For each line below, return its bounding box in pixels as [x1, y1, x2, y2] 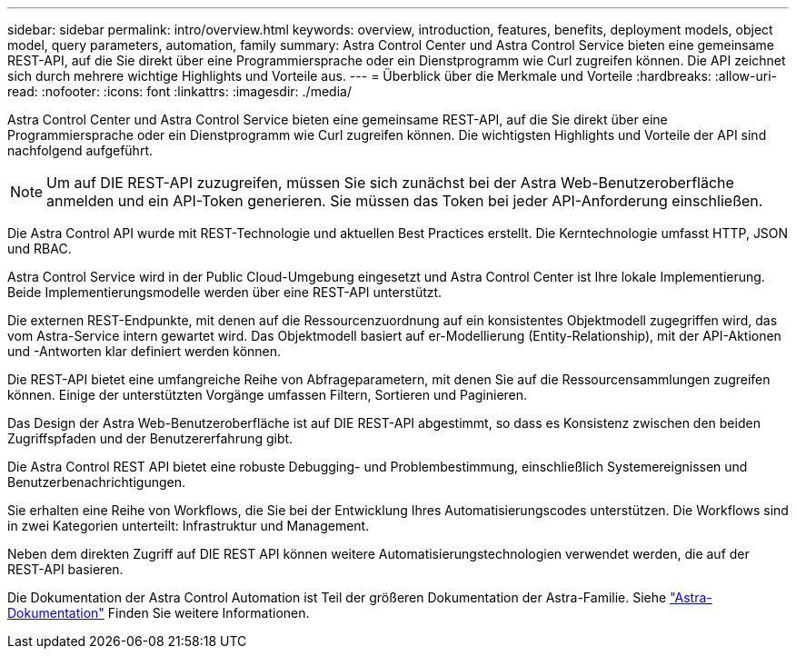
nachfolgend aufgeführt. [7, 143, 153, 158]
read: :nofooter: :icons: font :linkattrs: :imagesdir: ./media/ [7, 84, 352, 99]
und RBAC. [7, 241, 72, 256]
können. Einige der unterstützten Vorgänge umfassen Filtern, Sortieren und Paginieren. [7, 387, 528, 403]
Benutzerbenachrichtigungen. [7, 474, 186, 490]
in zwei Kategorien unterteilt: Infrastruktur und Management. [7, 518, 370, 533]
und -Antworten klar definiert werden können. [7, 343, 282, 359]
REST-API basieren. [7, 562, 124, 577]
